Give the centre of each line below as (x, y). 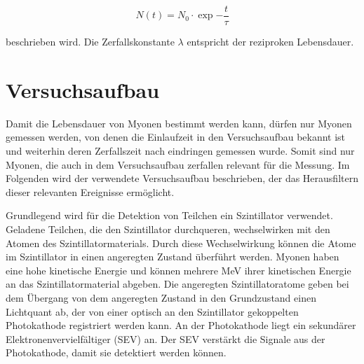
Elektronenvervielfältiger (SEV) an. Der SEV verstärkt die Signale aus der (166, 338)
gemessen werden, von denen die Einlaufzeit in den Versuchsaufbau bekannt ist (176, 137)
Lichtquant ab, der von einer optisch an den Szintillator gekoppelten (152, 311)
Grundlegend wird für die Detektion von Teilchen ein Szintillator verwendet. (169, 215)
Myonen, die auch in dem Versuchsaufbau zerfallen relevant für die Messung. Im (178, 164)
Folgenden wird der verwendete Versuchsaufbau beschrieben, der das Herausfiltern (182, 178)
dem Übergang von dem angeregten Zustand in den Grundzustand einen (161, 297)
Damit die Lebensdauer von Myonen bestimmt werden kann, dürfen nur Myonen (179, 123)
